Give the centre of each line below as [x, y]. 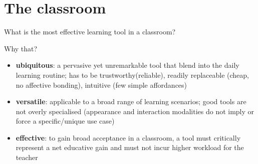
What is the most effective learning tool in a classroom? [90, 32]
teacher [27, 157]
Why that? [21, 48]
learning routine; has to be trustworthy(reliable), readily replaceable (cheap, [132, 75]
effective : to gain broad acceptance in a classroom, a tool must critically [128, 137]
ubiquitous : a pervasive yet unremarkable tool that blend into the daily [127, 65]
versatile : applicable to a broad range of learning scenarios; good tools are [131, 101]
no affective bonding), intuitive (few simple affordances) [101, 84]
